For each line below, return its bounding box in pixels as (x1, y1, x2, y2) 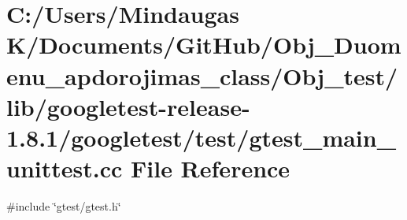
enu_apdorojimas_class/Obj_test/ (6, 59, 398, 91)
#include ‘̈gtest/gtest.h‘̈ (6, 198, 121, 214)
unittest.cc (6, 152, 123, 185)
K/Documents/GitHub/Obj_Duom (6, 28, 401, 61)
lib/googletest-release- (6, 90, 250, 122)
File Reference (131, 152, 290, 185)
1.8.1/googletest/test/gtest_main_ (6, 121, 397, 153)
